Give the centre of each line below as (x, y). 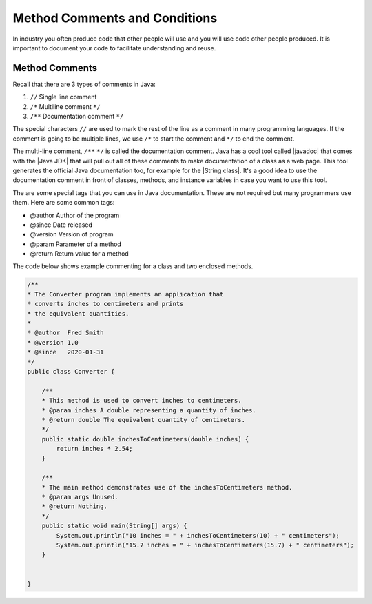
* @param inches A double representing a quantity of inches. (149, 410)
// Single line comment (63, 97)
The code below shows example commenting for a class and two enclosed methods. (133, 266)
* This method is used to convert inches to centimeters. (142, 401)
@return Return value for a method (79, 254)
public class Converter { (71, 371)
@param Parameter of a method (76, 244)
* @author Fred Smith (65, 333)
